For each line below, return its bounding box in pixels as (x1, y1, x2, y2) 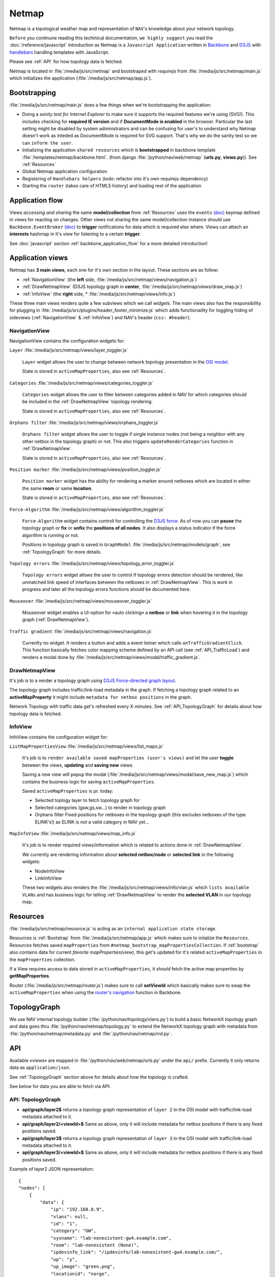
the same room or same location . (22, 485, 93, 491)
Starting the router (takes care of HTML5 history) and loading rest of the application (22, 183, 202, 189)
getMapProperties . (9, 973, 50, 979)
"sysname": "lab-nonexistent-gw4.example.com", (50, 1235, 172, 1241)
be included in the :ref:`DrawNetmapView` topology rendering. (22, 398, 153, 405)
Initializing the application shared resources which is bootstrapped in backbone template (22, 147, 216, 153)
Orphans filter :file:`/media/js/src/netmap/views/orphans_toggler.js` (9, 419, 160, 426)
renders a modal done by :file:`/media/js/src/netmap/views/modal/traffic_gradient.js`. (22, 654, 201, 660)
